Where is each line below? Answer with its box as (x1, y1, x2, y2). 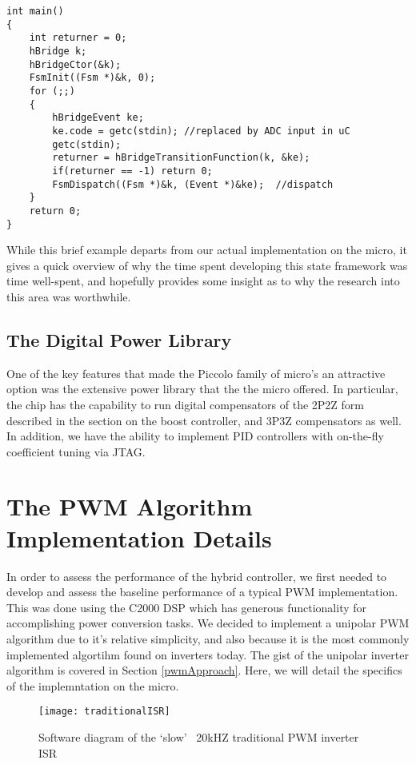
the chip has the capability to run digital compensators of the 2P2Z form (6, 396, 365, 412)
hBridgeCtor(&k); (29, 58, 122, 70)
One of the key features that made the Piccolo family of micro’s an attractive (6, 364, 386, 381)
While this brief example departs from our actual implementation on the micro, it (6, 241, 407, 258)
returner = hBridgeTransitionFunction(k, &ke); (52, 152, 310, 164)
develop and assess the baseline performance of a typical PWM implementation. (6, 583, 398, 600)
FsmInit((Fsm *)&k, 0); (29, 72, 156, 84)
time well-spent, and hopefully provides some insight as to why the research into (6, 273, 400, 289)
